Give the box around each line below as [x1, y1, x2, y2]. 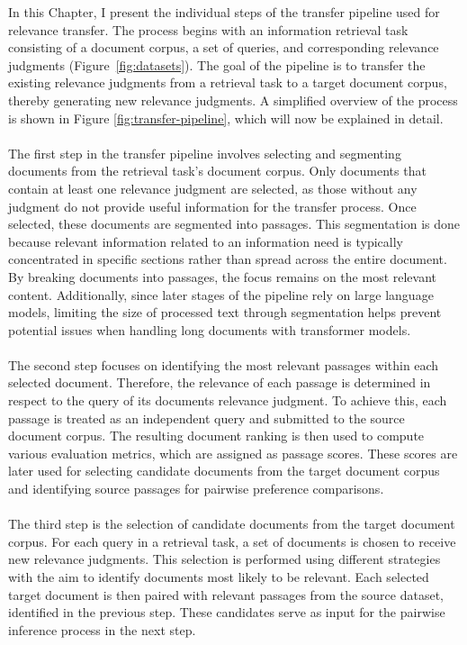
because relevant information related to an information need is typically [8, 232, 403, 250]
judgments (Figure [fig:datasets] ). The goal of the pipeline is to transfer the [8, 55, 426, 74]
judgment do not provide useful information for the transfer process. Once [8, 196, 417, 215]
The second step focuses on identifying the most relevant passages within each [8, 355, 439, 374]
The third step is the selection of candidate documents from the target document [8, 514, 455, 533]
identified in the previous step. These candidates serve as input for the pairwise [8, 603, 445, 622]
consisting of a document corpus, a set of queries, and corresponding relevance [8, 38, 439, 57]
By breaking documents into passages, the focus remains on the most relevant [8, 267, 437, 286]
